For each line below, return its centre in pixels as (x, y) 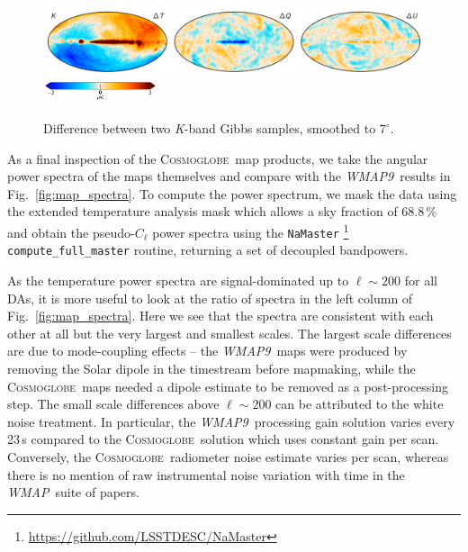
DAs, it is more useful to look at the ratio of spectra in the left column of (210, 298)
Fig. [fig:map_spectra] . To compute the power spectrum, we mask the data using (232, 193)
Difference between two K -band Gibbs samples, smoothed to (210, 128)
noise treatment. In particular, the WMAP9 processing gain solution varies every (231, 421)
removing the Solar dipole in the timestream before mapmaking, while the (211, 368)
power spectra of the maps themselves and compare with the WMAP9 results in (229, 176)
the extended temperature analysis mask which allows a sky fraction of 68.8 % (222, 211)
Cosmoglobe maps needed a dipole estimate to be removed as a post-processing (228, 386)
